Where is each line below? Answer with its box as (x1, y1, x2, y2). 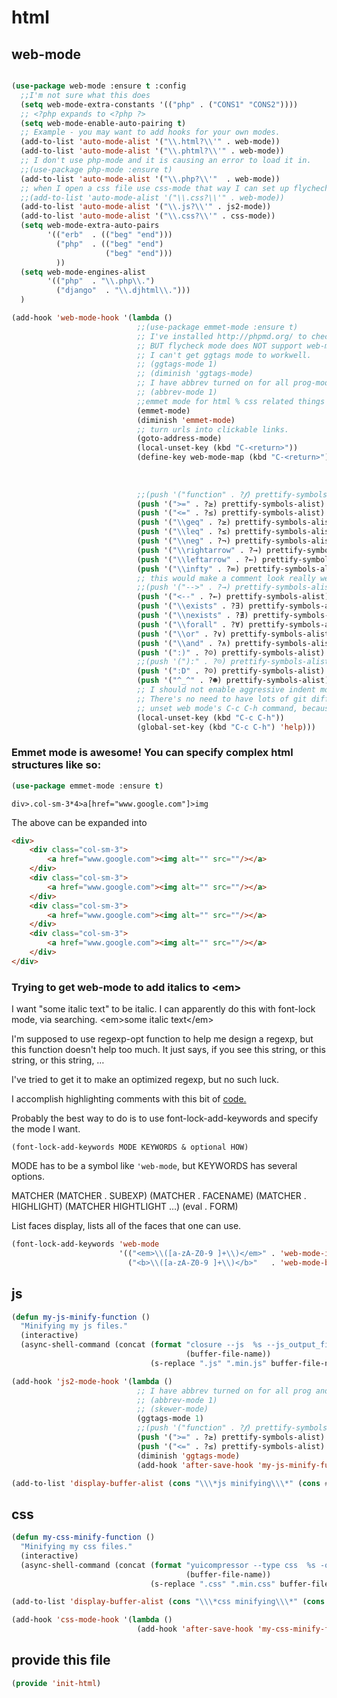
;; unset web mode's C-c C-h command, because (136, 703, 334, 713)
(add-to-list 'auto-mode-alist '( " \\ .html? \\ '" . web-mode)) (20, 137, 281, 147)
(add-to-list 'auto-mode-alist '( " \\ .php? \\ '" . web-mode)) (20, 174, 281, 184)
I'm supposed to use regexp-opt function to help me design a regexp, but (11, 1033, 314, 1045)
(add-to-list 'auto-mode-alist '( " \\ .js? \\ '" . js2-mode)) (20, 202, 272, 212)
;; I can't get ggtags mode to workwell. (136, 350, 312, 360)
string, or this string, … (11, 1054, 105, 1066)
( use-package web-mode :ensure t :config (11, 81, 187, 91)
